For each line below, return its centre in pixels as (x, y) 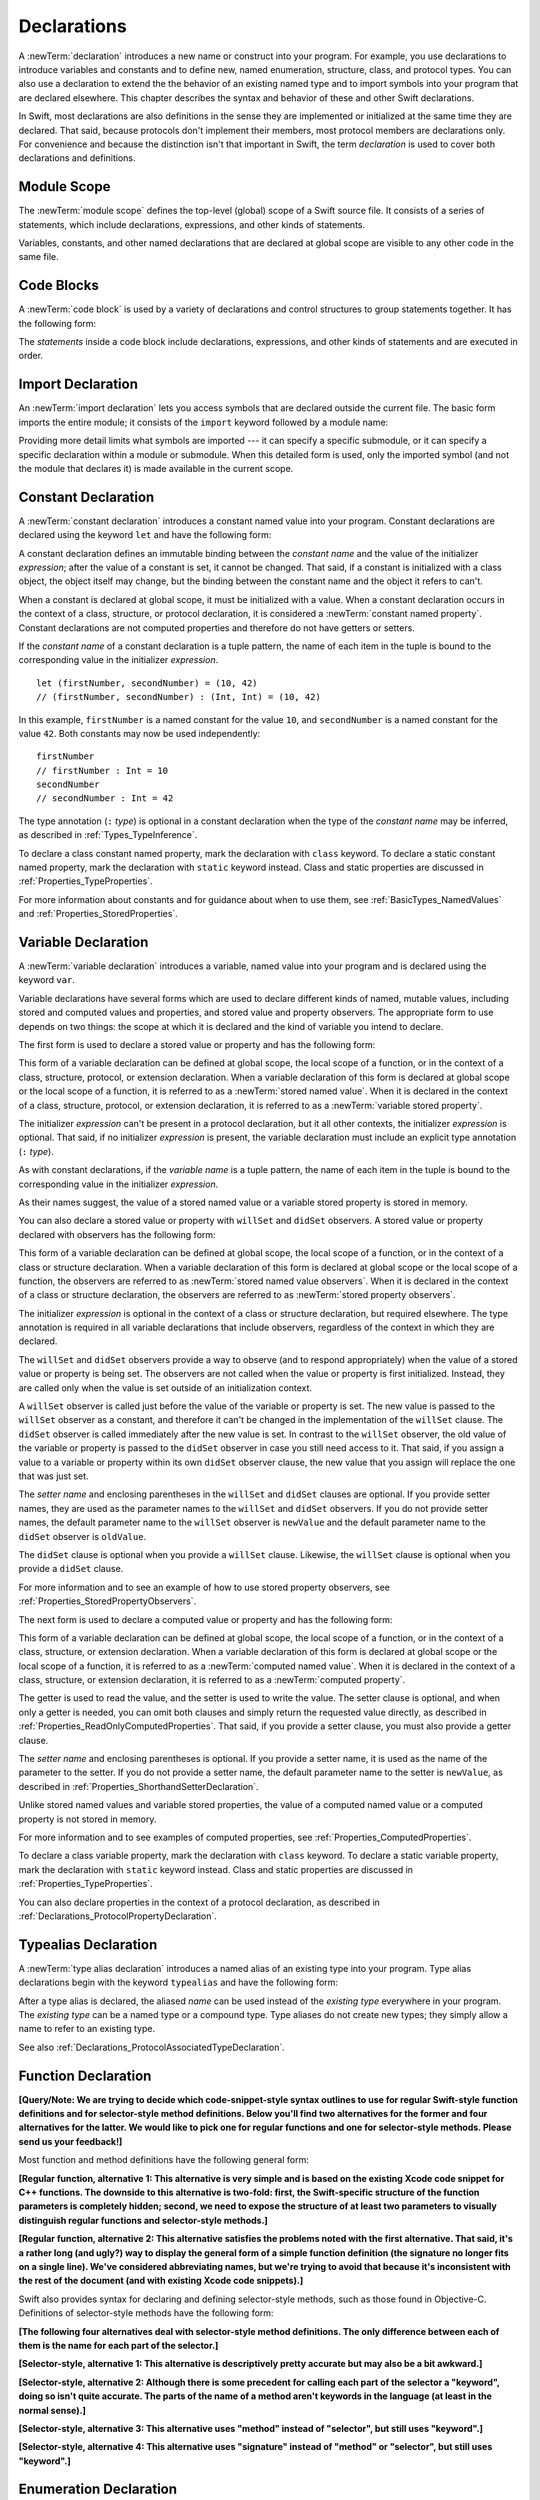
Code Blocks (58, 285)
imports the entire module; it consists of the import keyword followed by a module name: (203, 422)
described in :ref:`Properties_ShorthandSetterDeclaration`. (138, 1786)
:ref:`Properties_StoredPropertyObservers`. (107, 1601)
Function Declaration (85, 2075)
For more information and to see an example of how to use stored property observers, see (204, 1587)
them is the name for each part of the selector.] (118, 2345)
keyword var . (46, 980)
